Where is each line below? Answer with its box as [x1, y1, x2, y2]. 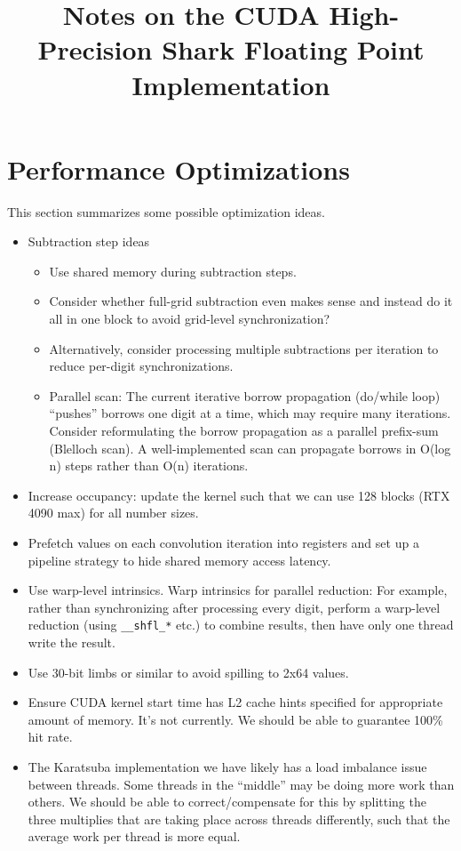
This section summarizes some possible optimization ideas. [7, 202, 325, 221]
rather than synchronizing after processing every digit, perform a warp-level [28, 598, 441, 616]
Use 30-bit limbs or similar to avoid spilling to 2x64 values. [28, 662, 349, 681]
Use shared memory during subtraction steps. [49, 261, 297, 280]
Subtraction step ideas [28, 232, 150, 251]
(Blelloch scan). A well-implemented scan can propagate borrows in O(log [49, 438, 451, 457]
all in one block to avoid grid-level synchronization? [49, 309, 330, 328]
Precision [37, 31, 153, 68]
